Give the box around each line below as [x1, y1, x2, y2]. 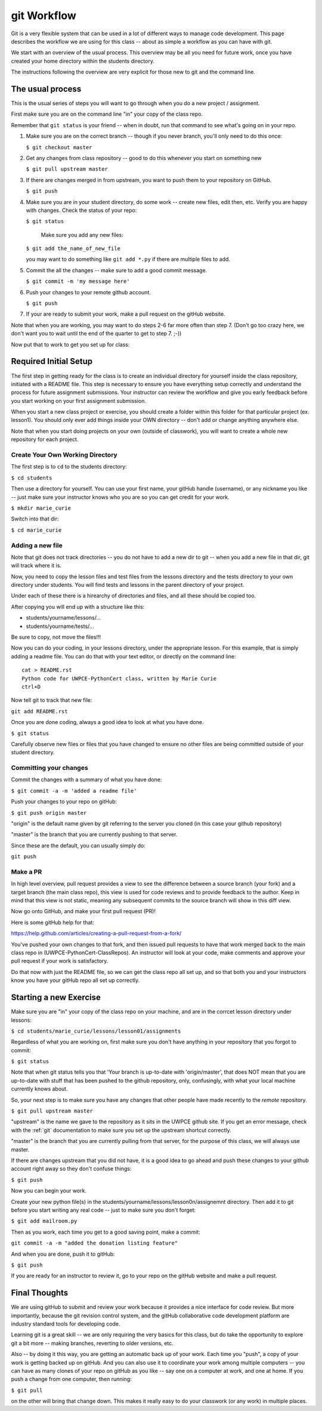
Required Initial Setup [11, 356, 92, 366]
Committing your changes [11, 764, 89, 772]
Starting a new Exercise [11, 993, 101, 1003]
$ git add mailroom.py [11, 1218, 78, 1225]
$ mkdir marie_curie [11, 504, 72, 512]
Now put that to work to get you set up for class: [11, 341, 130, 348]
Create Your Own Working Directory [11, 451, 117, 459]
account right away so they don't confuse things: [11, 1165, 132, 1172]
